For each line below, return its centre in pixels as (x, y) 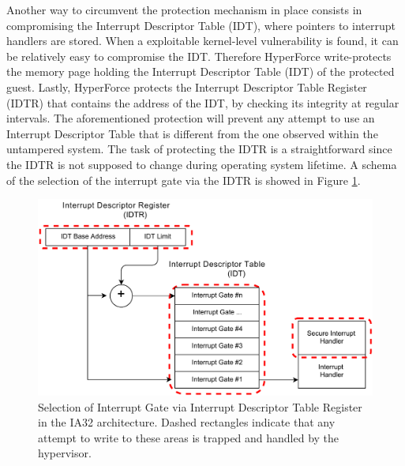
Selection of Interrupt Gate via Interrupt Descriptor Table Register (200, 406)
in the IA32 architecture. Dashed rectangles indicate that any (187, 422)
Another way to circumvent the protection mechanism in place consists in (184, 9)
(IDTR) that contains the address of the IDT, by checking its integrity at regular (203, 102)
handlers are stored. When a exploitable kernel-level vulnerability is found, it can (202, 41)
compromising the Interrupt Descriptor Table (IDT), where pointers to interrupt (201, 25)
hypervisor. (65, 453)
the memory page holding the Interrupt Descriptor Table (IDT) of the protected (201, 71)
